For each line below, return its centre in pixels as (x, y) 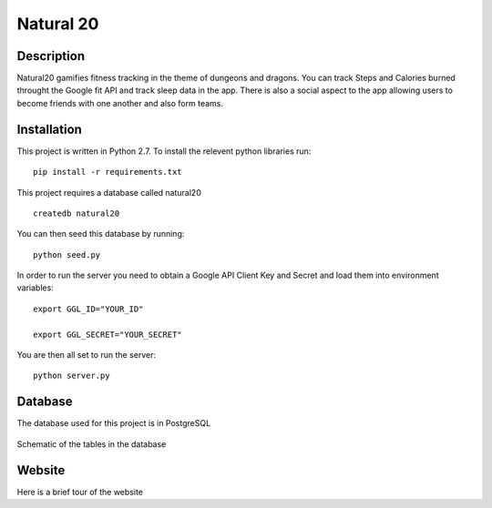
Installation (49, 129)
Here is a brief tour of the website (80, 492)
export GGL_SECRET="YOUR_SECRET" (108, 334)
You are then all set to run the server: (87, 355)
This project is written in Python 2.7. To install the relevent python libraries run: (164, 151)
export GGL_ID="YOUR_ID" (88, 309)
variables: (35, 288)
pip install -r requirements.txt (108, 172)
